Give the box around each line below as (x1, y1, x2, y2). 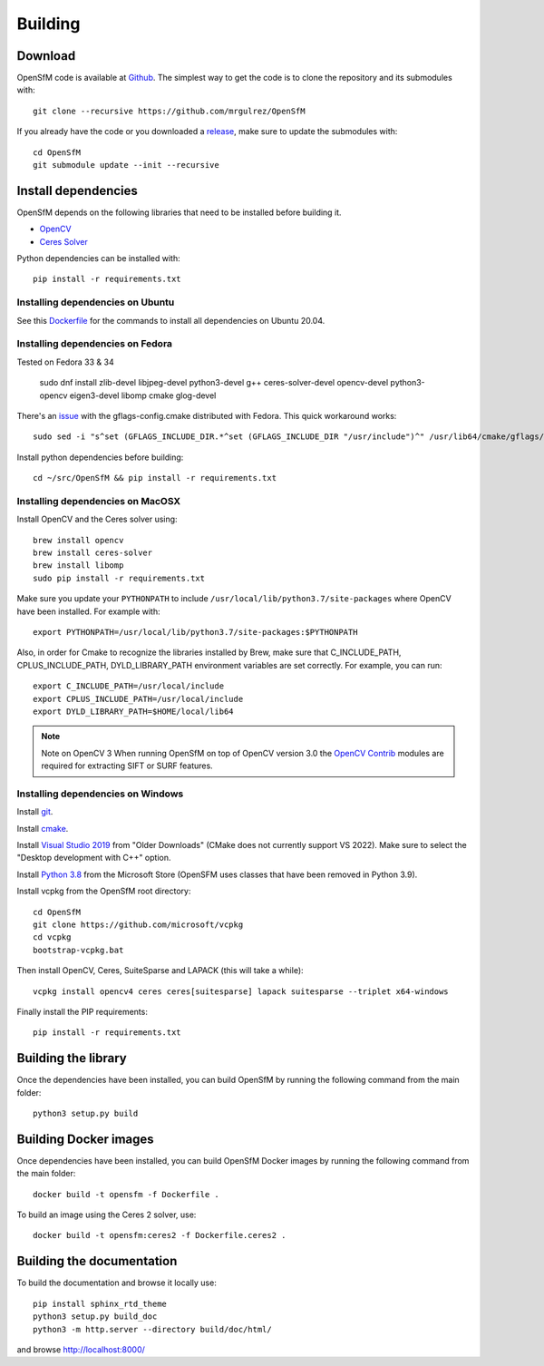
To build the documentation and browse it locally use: (16, 1277, 217, 1288)
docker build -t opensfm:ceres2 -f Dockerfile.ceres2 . (33, 1230, 287, 1241)
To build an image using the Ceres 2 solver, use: (16, 1209, 197, 1220)
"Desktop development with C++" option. (16, 853, 171, 864)
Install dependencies (16, 182, 138, 199)
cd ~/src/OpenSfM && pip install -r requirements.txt (33, 473, 277, 483)
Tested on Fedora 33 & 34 (16, 356, 115, 367)
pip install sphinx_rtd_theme (33, 1298, 168, 1309)
